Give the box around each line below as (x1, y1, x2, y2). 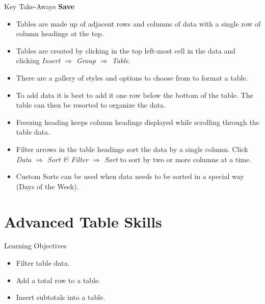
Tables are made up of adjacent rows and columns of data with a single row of (16, 18, 261, 29)
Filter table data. (16, 258, 70, 268)
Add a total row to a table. (16, 274, 101, 285)
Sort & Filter (47, 154, 89, 164)
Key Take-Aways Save (4, 1, 74, 11)
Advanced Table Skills (4, 211, 162, 232)
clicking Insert (16, 55, 61, 66)
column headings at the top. (16, 28, 104, 39)
